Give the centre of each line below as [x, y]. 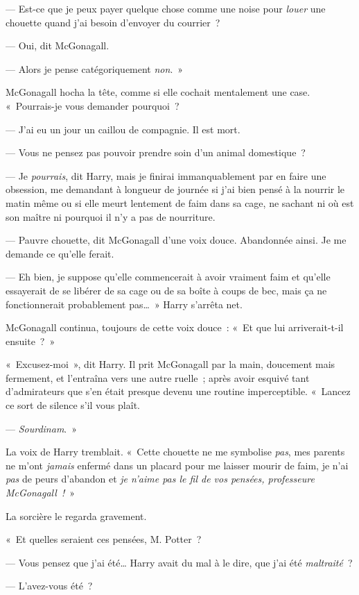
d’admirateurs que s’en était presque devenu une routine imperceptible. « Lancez [178, 391]
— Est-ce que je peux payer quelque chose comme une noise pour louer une [166, 8]
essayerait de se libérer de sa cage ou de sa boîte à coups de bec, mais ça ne [166, 290]
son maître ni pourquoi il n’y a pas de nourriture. [111, 216]
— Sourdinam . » [42, 428]
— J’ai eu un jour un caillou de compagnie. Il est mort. [123, 129]
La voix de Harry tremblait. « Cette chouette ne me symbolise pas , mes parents [175, 452]
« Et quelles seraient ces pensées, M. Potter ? [104, 539]
